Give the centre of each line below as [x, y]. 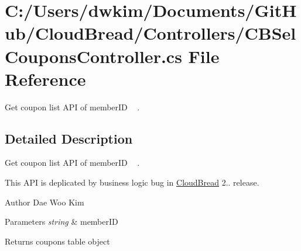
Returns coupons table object [57, 241]
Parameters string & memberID [61, 222]
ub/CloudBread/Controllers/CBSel [150, 33]
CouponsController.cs [93, 56]
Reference [45, 79]
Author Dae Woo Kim [45, 202]
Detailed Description [69, 138]
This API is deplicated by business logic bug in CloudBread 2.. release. [132, 182]
